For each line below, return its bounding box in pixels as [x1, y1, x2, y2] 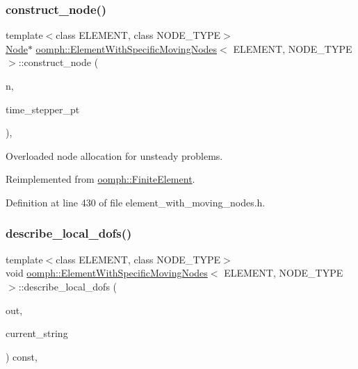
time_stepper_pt [6, 101, 80, 116]
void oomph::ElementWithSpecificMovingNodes [6, 265, 208, 280]
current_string [6, 326, 68, 341]
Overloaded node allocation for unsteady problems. [6, 148, 223, 163]
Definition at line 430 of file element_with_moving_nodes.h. [6, 195, 266, 209]
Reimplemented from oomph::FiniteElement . [6, 172, 195, 186]
